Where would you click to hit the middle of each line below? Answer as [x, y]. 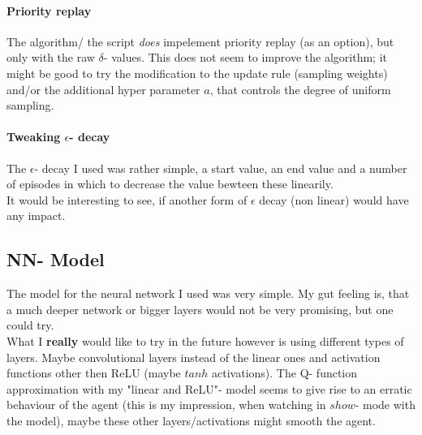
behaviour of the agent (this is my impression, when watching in [166, 405]
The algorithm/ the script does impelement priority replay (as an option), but [200, 41]
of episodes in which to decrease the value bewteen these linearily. [170, 184]
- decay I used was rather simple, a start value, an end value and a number [221, 168]
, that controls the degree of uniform [300, 89]
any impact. [36, 215]
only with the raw [51, 57]
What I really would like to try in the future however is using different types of [205, 340]
